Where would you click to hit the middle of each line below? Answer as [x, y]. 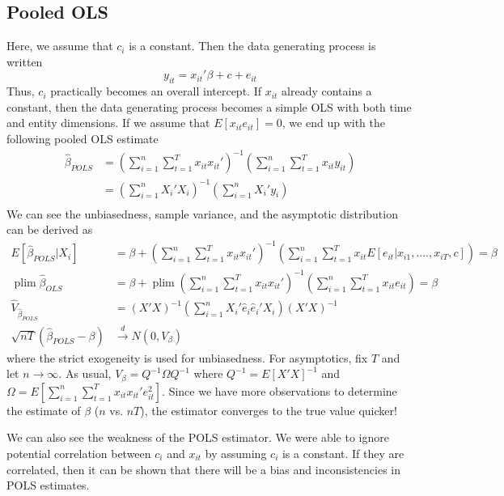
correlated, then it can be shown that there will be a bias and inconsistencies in [203, 469]
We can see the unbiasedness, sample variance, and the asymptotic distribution [202, 213]
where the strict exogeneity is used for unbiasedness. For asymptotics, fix [187, 357]
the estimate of [44, 410]
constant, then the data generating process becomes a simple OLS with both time [209, 106]
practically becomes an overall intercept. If [156, 91]
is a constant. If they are [343, 453]
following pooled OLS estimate [83, 138]
